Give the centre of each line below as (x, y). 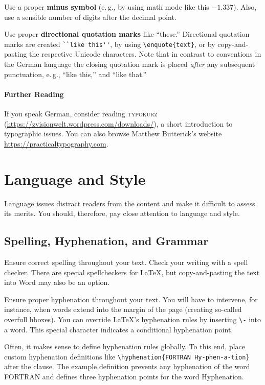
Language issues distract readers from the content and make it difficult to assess (130, 203)
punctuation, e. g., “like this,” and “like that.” (75, 74)
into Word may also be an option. (57, 282)
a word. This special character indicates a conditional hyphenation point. (119, 329)
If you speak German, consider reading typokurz (81, 114)
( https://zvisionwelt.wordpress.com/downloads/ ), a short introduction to (118, 123)
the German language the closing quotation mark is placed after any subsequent (130, 64)
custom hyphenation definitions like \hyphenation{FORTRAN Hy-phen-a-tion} (127, 356)
